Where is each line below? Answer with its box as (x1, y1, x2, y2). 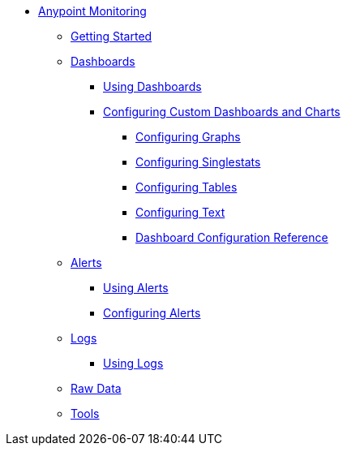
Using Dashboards (103, 80, 202, 93)
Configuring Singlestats (135, 155, 261, 169)
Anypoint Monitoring (38, 4, 147, 18)
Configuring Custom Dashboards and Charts (103, 105, 341, 118)
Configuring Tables (135, 180, 238, 194)
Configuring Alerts (103, 306, 201, 320)
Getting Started (71, 29, 152, 43)
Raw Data (71, 381, 122, 395)
